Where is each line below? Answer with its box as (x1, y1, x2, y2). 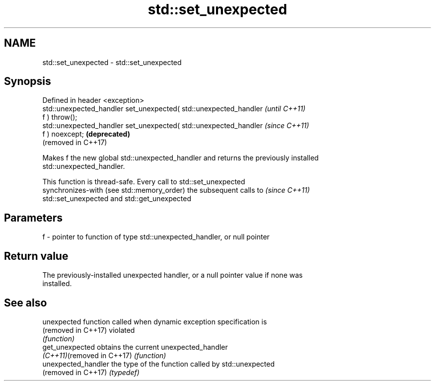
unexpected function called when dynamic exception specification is (42, 317, 267, 326)
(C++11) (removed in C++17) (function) (42, 351, 166, 360)
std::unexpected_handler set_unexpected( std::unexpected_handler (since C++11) (42, 121, 309, 130)
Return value (4, 249, 69, 262)
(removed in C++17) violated (42, 325, 135, 334)
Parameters (4, 211, 63, 224)
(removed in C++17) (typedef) (42, 368, 140, 377)
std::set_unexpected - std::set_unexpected (42, 58, 182, 67)
